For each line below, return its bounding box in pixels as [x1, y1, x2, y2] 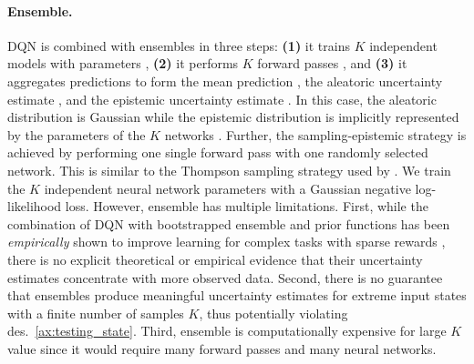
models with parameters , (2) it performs [7, 54, 239, 73]
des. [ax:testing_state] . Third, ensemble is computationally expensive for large [7, 321, 447, 340]
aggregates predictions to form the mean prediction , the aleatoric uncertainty [7, 71, 443, 90]
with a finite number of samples [7, 303, 184, 322]
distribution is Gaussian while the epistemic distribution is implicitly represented [7, 107, 459, 126]
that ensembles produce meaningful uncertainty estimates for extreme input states [7, 286, 467, 305]
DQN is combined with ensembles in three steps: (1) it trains [7, 35, 350, 55]
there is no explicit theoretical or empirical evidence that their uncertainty [7, 249, 423, 268]
